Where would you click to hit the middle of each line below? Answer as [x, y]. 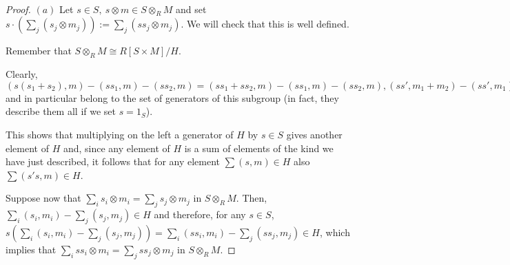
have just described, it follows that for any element [113, 161]
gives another [314, 134]
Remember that [39, 51]
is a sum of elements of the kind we [259, 148]
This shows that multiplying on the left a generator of [120, 134]
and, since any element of [116, 148]
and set [191, 9]
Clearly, [22, 74]
